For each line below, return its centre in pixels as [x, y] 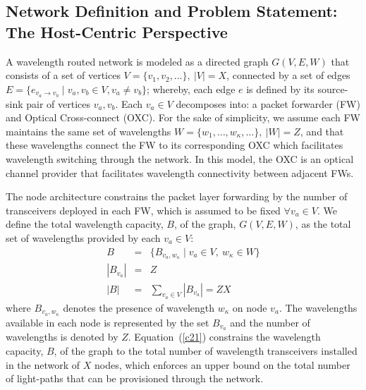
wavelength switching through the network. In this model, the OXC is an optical [180, 159]
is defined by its [280, 89]
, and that [322, 131]
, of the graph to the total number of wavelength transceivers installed [206, 351]
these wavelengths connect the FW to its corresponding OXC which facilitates [175, 145]
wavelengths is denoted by [62, 337]
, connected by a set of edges [288, 75]
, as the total [323, 224]
